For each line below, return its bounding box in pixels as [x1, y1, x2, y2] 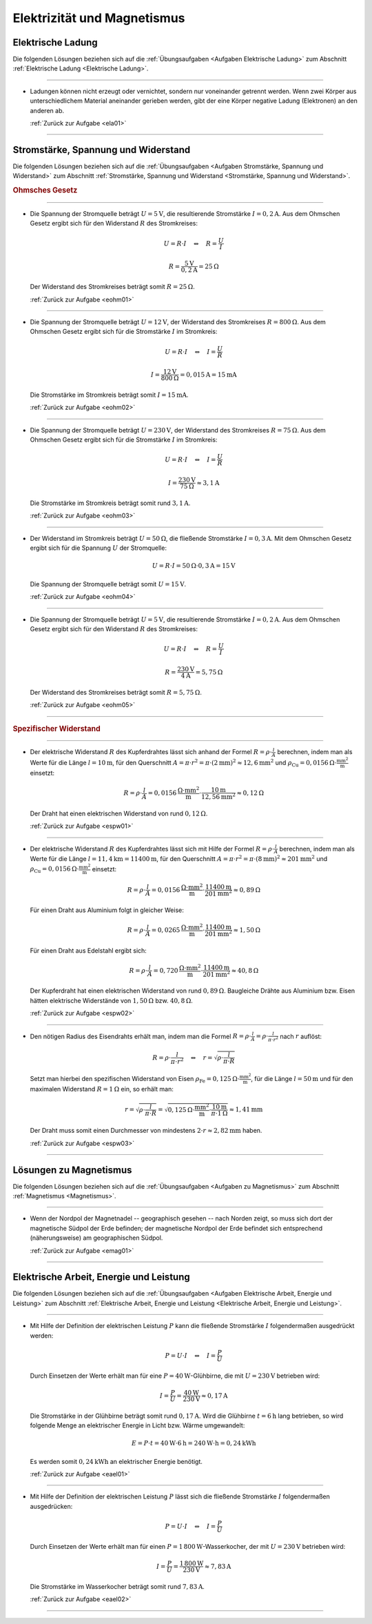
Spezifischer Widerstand [12, 724, 101, 733]
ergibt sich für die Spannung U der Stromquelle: [30, 544, 167, 552]
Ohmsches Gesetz [12, 186, 78, 195]
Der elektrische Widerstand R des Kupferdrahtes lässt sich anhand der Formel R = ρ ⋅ [30, 748, 272, 756]
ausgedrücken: [30, 1502, 73, 1510]
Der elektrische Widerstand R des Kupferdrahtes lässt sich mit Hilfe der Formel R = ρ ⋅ [30, 844, 275, 853]
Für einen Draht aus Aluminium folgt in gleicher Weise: [30, 906, 184, 914]
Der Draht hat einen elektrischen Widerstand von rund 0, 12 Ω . [30, 809, 208, 818]
